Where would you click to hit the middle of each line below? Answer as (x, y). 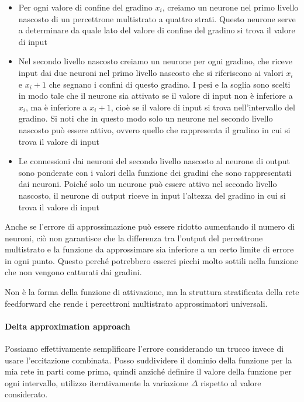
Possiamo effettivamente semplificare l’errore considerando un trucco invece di (144, 349)
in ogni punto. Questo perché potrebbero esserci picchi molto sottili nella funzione (151, 260)
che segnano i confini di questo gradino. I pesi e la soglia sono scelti (170, 84)
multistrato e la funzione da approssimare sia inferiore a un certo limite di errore (149, 249)
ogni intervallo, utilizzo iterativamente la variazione (96, 382)
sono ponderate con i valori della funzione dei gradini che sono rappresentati (155, 172)
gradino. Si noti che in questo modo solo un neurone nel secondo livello (146, 118)
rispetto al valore (231, 382)
